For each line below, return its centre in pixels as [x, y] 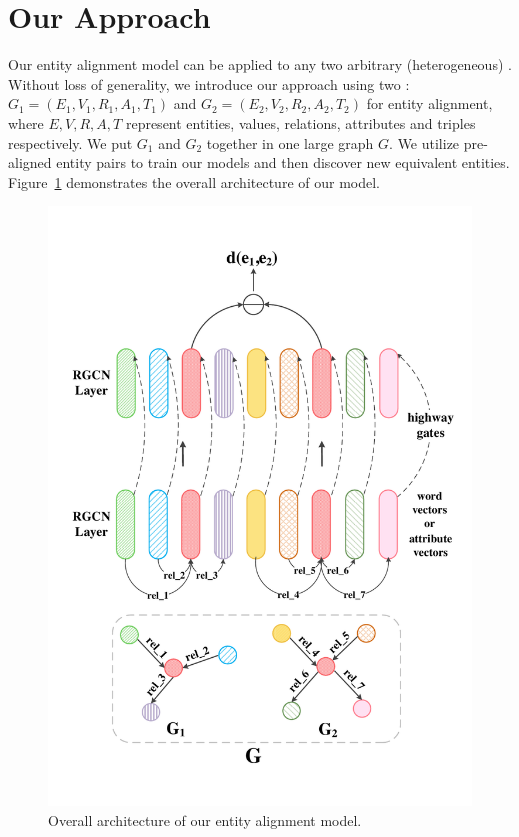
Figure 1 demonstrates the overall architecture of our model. [194, 181]
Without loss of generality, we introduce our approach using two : [209, 83]
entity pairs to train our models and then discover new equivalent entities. [283, 162]
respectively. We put [70, 142]
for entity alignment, [429, 103]
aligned [30, 162]
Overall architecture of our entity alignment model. [205, 819]
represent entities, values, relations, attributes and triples [300, 122]
